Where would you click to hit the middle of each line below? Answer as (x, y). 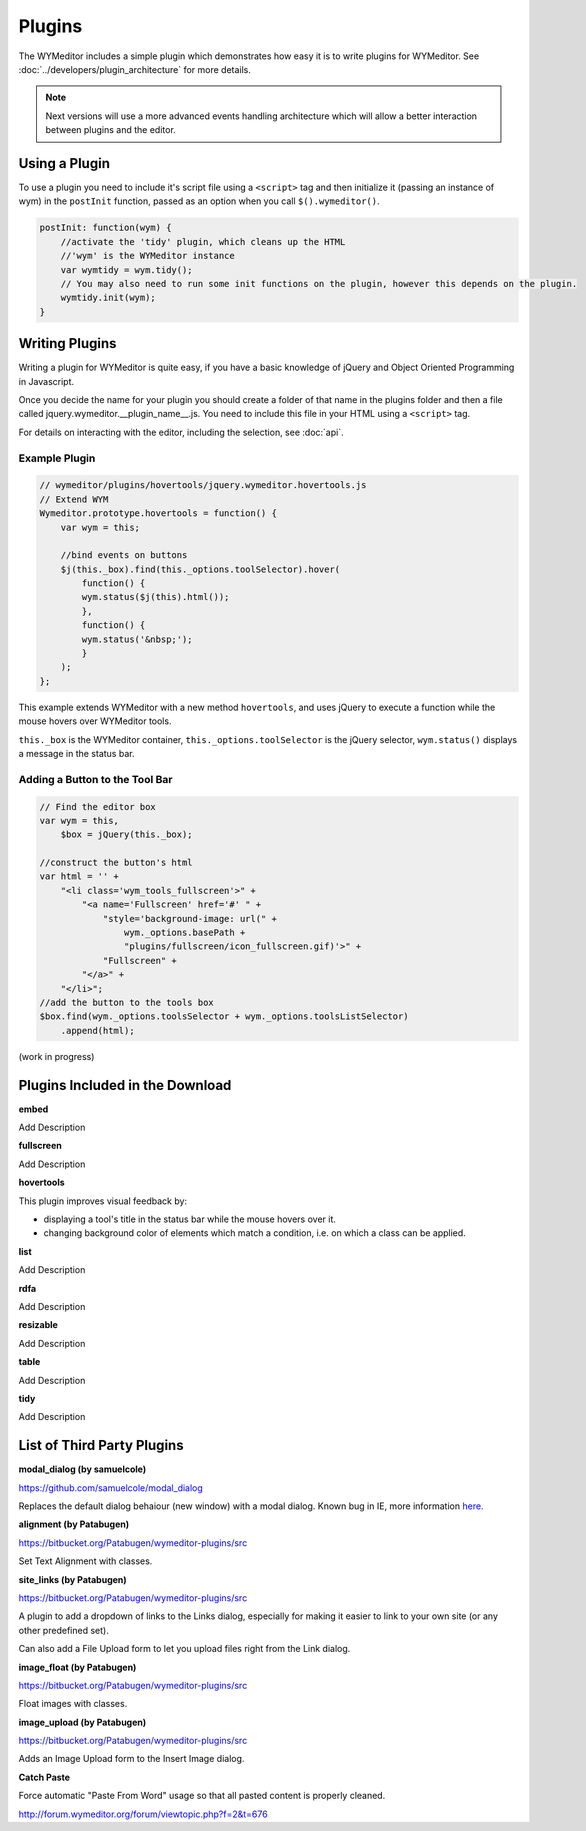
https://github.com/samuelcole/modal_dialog (111, 1487)
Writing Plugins (67, 343)
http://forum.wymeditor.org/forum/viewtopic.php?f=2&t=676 (143, 1814)
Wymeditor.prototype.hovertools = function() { (158, 513)
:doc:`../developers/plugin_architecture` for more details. (135, 69)
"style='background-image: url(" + (189, 918)
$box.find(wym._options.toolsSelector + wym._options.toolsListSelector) (224, 1016)
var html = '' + (79, 876)
